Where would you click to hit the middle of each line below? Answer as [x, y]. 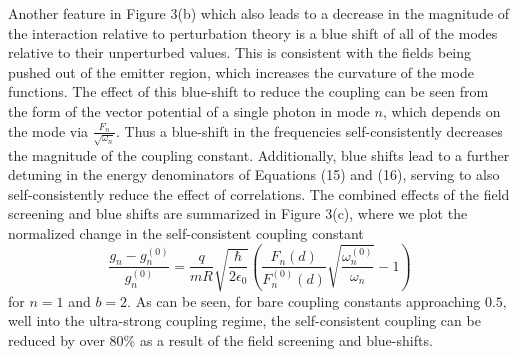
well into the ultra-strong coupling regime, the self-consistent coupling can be [244, 320]
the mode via [48, 130]
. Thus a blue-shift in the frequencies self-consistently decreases [309, 130]
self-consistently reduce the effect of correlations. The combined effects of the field [259, 193]
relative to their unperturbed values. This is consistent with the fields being [240, 52]
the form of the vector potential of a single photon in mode [189, 110]
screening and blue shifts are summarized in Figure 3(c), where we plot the [238, 213]
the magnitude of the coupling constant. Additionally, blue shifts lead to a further [259, 154]
